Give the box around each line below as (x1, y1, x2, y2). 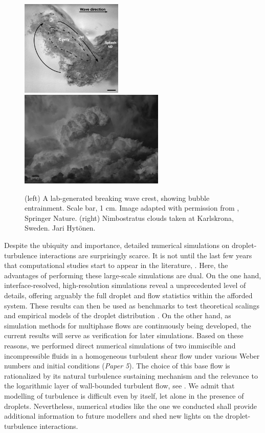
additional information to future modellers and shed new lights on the (4, 410, 224, 421)
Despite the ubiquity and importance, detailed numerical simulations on (4, 240, 230, 250)
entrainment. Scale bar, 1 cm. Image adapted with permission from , (25, 202, 239, 213)
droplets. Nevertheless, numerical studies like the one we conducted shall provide (4, 400, 257, 411)
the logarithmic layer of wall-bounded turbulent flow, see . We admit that (4, 380, 235, 391)
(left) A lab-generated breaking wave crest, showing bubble (25, 192, 210, 203)
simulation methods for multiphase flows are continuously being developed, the (4, 320, 251, 331)
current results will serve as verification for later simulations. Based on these (4, 330, 244, 341)
